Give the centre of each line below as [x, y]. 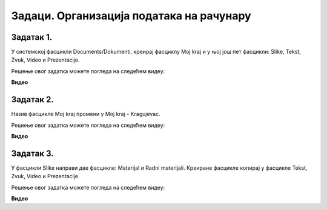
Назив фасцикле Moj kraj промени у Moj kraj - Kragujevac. [86, 114]
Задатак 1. [32, 37]
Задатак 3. [32, 153]
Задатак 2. [32, 100]
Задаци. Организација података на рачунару [131, 16]
